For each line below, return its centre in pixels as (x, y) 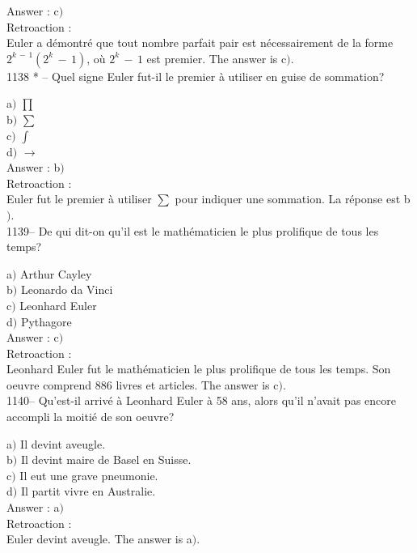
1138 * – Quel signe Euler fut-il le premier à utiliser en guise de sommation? (196, 76)
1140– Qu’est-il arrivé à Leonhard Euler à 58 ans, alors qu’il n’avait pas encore (201, 400)
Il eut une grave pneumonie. (89, 475)
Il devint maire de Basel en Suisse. (106, 459)
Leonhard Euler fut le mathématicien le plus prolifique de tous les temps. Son (199, 369)
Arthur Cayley (56, 273)
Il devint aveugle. (63, 443)
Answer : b (34, 167)
